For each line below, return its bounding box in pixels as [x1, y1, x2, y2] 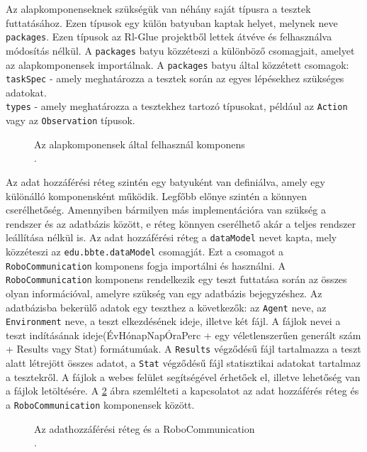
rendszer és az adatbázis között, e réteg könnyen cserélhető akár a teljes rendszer [6, 216, 356, 231]
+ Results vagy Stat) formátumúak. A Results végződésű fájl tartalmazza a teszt [6, 341, 361, 356]
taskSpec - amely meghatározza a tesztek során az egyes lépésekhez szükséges [6, 71, 344, 86]
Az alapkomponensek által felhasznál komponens [34, 136, 245, 151]
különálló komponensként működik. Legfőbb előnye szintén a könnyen [6, 188, 307, 203]
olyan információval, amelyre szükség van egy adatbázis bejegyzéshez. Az [6, 285, 322, 300]
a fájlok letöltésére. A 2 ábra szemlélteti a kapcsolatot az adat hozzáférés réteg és [6, 383, 359, 398]
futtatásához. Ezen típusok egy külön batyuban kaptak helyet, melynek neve [6, 15, 338, 30]
